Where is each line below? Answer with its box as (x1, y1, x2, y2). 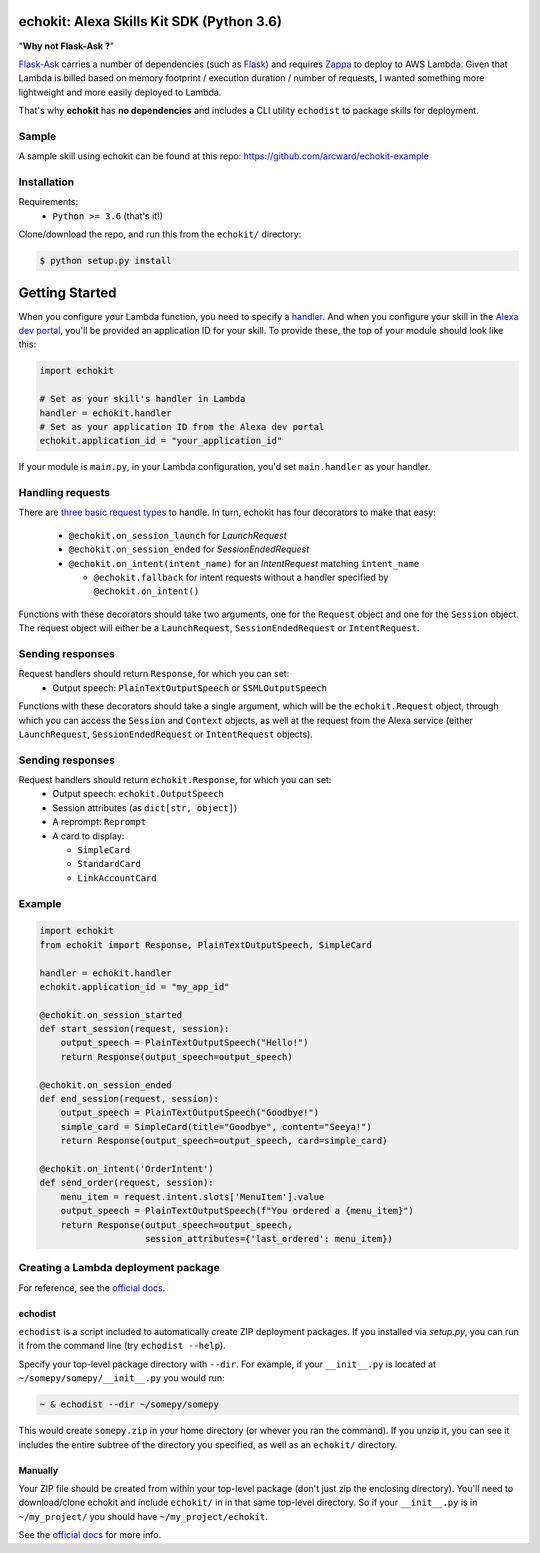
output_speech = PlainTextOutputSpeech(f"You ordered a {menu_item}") (60, 1205, 415, 1217)
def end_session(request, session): (39, 1093, 220, 1105)
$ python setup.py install (39, 255, 172, 267)
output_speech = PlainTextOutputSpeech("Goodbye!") (60, 1107, 320, 1119)
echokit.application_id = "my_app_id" (39, 981, 230, 992)
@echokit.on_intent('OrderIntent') (39, 1163, 214, 1174)
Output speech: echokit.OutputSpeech (52, 788, 225, 800)
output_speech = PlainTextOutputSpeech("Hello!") (60, 1037, 309, 1049)
